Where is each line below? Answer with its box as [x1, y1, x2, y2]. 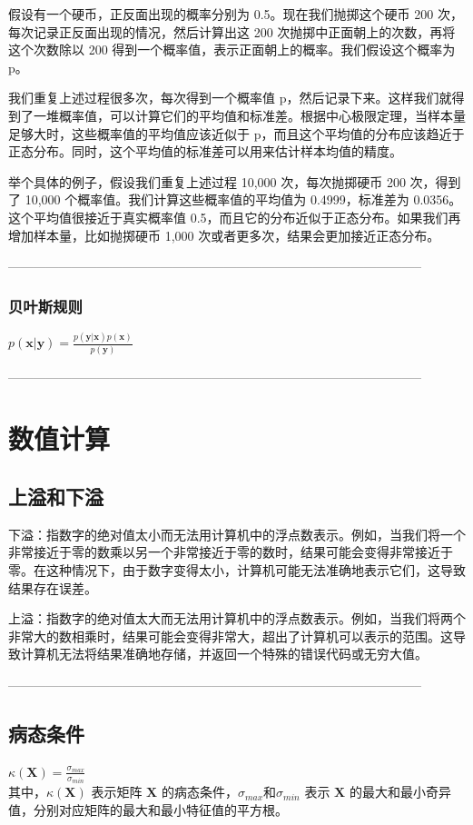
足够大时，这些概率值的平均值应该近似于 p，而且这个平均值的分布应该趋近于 [8, 124, 465, 143]
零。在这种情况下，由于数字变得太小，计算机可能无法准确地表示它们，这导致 [8, 560, 466, 579]
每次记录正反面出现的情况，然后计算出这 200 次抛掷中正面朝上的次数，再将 [8, 22, 456, 41]
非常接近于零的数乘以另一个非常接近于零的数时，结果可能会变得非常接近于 [8, 542, 453, 562]
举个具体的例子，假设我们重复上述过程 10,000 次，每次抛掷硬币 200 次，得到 [8, 172, 461, 191]
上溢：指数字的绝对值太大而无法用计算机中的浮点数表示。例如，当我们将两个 [8, 609, 466, 628]
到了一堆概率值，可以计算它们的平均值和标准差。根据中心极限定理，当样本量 [8, 105, 466, 124]
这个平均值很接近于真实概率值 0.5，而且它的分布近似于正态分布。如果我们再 [8, 207, 461, 226]
